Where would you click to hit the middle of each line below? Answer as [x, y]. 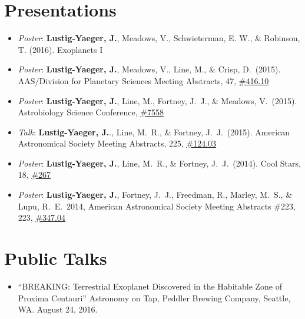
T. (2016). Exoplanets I [60, 49]
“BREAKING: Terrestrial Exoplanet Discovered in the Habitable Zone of [150, 286]
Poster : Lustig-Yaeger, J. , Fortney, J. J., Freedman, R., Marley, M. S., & [155, 195]
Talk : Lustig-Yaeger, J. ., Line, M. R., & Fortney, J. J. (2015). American [154, 132]
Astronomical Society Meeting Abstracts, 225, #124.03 [117, 143]
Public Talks [56, 258]
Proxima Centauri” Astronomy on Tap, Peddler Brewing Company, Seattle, [154, 298]
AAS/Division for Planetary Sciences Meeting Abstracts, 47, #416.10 [143, 80]
